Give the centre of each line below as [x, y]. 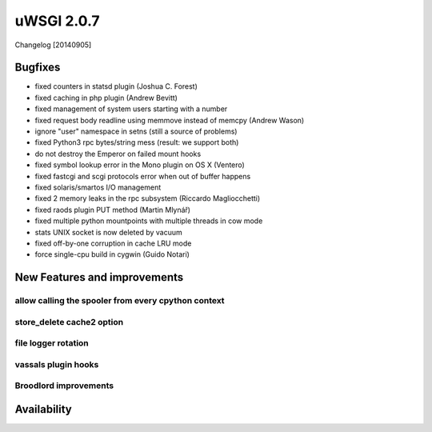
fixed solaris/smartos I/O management [98, 187]
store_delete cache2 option [69, 322]
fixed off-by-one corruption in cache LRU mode [113, 243]
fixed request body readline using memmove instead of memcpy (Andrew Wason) [170, 120]
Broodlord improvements [64, 386]
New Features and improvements [99, 277]
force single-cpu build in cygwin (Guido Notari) [112, 254]
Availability [43, 409]
